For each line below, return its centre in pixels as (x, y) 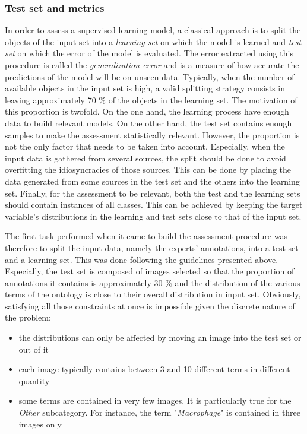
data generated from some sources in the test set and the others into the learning (152, 181)
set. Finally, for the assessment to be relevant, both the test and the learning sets (153, 193)
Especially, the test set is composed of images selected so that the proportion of (150, 271)
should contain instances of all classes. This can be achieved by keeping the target (154, 205)
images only (40, 424)
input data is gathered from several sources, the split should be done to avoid (145, 158)
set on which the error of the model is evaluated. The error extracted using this (149, 53)
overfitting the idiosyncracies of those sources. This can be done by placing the (148, 170)
